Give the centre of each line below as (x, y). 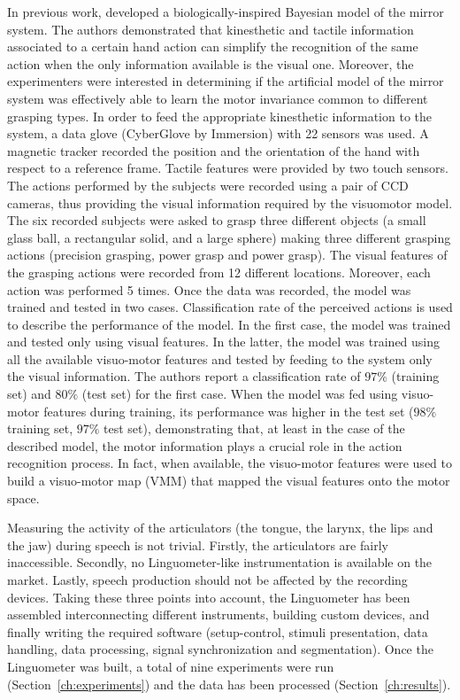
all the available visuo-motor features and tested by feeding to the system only (220, 358)
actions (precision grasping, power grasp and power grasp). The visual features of (227, 255)
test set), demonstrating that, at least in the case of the (254, 428)
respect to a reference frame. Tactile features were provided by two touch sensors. (228, 168)
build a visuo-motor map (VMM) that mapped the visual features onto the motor (229, 481)
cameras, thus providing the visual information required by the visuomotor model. (230, 202)
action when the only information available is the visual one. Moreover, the (211, 63)
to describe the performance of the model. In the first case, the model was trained (229, 324)
